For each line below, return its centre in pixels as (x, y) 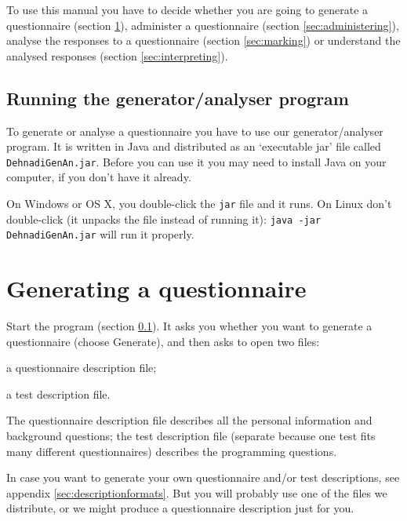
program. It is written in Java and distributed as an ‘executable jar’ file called (194, 146)
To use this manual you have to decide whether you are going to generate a (187, 9)
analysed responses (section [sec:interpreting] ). (117, 55)
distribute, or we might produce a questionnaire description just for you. (180, 508)
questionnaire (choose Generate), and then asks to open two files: (163, 341)
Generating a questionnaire (156, 288)
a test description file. (58, 393)
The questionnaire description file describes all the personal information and (189, 420)
